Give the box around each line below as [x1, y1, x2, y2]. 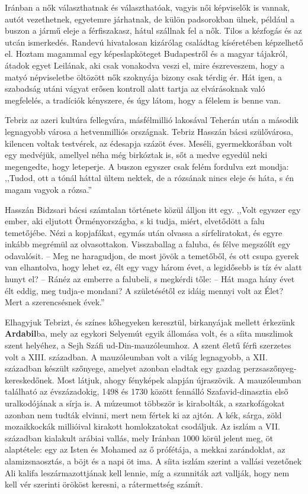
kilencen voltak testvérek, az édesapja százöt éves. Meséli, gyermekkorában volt [5, 137, 293, 149]
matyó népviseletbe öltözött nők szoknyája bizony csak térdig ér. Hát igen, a [5, 70, 283, 83]
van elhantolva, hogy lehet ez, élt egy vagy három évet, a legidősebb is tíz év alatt [5, 261, 302, 273]
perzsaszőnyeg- [243, 362, 297, 374]
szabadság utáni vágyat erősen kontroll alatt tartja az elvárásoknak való [5, 82, 265, 95]
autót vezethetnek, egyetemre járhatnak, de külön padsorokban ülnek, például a [5, 12, 295, 25]
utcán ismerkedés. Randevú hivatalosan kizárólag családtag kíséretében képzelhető [5, 35, 303, 48]
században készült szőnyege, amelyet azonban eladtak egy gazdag [5, 362, 241, 374]
